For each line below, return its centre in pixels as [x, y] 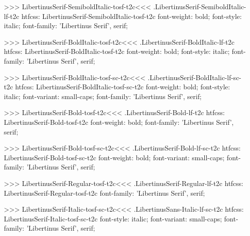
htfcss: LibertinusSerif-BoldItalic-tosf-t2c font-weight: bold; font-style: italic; [117, 51]
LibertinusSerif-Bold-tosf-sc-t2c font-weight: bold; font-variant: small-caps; [114, 157]
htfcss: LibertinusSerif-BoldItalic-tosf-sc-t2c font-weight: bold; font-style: [123, 87]
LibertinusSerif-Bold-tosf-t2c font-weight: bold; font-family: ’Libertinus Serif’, [119, 122]
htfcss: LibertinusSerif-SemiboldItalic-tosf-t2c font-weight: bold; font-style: [132, 16]
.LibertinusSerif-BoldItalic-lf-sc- [195, 77]
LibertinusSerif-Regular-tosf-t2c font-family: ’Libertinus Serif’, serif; [104, 193]
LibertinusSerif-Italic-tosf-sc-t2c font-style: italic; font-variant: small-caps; [113, 218]
